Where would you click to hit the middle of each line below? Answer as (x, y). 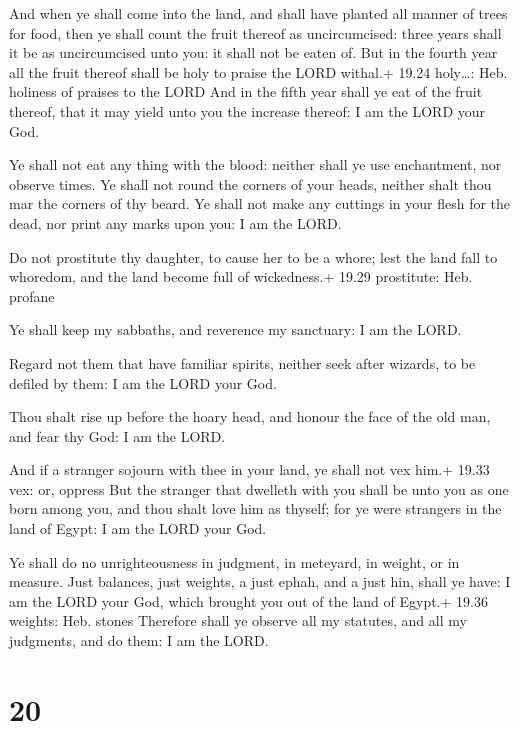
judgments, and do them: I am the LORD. (139, 640)
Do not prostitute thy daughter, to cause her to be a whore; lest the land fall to (253, 256)
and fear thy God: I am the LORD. (117, 435)
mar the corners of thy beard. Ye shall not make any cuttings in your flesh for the (260, 203)
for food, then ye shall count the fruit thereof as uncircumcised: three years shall (255, 32)
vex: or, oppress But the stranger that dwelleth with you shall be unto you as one (259, 488)
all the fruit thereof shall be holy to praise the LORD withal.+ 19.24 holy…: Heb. (258, 71)
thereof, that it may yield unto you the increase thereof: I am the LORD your (247, 110)
